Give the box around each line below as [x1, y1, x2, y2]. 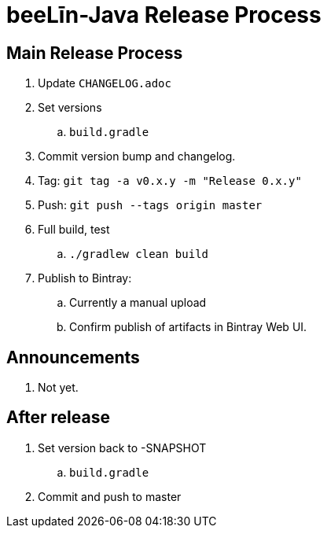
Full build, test [38, 223, 110, 237]
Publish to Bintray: [38, 271, 132, 285]
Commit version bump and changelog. [38, 149, 236, 164]
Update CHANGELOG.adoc [38, 76, 171, 90]
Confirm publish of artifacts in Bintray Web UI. [69, 320, 307, 334]
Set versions [38, 101, 102, 115]
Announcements [6, 347, 140, 367]
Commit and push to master [38, 489, 182, 503]
